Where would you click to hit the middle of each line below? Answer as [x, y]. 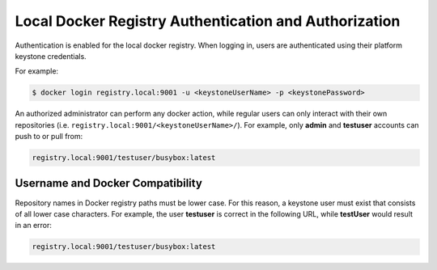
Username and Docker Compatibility [108, 183]
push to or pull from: [49, 137]
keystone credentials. [51, 56]
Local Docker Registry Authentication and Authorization [208, 21]
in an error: [34, 226]
